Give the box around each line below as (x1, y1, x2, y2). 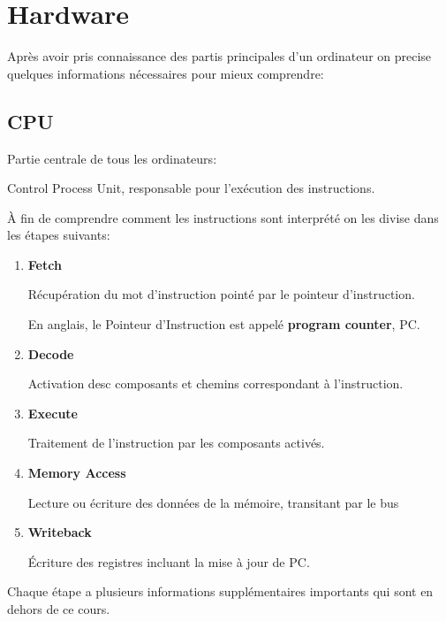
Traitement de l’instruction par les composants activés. (27, 433, 325, 452)
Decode (27, 344, 74, 363)
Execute (27, 403, 78, 422)
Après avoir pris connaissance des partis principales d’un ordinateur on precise (7, 47, 432, 65)
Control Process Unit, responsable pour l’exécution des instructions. (7, 179, 375, 197)
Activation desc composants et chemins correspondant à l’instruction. (27, 374, 404, 393)
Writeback (27, 523, 92, 541)
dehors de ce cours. (7, 600, 110, 618)
